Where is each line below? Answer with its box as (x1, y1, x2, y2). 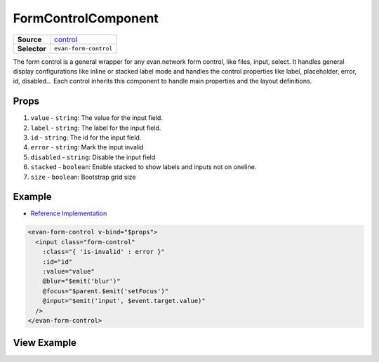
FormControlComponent (13, 11, 159, 26)
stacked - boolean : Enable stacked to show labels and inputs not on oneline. (30, 163, 257, 171)
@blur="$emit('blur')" (42, 277, 121, 286)
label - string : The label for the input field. (30, 123, 161, 132)
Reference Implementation (30, 209, 107, 217)
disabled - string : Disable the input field (30, 153, 156, 161)
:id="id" (42, 257, 73, 266)
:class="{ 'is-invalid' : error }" (42, 248, 165, 256)
